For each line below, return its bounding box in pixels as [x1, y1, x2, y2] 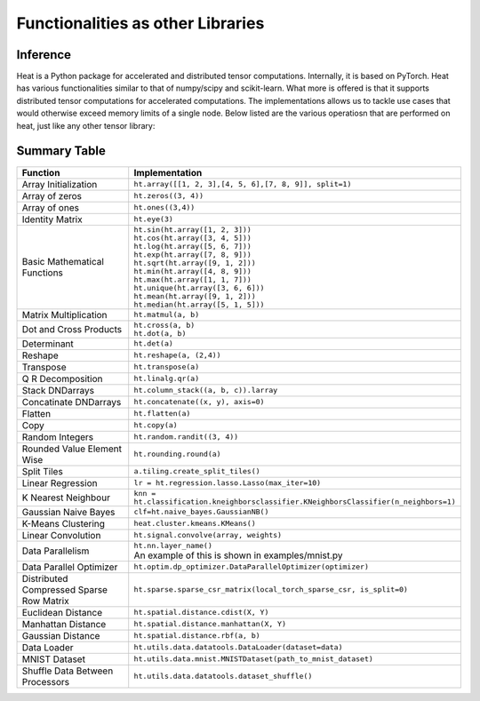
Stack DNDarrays [21, 384, 95, 396]
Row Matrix [21, 594, 70, 607]
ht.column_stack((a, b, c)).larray [133, 386, 278, 395]
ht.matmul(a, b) [133, 310, 200, 320]
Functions [21, 267, 64, 279]
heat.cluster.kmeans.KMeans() [133, 519, 257, 529]
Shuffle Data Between [21, 665, 114, 677]
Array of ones [21, 201, 80, 213]
